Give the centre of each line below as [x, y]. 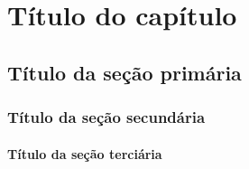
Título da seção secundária [106, 117]
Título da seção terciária [85, 153]
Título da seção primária [124, 72]
